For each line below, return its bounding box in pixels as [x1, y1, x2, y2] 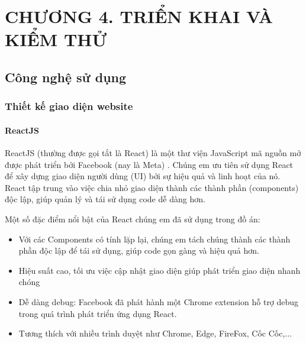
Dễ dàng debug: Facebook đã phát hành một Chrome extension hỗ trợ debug [18, 295, 299, 308]
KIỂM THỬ [5, 27, 107, 51]
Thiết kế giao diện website [5, 99, 133, 114]
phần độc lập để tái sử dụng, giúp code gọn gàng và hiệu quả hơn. [18, 244, 259, 257]
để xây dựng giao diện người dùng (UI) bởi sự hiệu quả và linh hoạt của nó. [5, 170, 281, 182]
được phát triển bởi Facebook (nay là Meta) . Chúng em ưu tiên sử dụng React [5, 158, 294, 170]
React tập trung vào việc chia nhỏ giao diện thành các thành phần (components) [5, 181, 299, 193]
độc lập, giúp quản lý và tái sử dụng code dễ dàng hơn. [5, 193, 205, 205]
